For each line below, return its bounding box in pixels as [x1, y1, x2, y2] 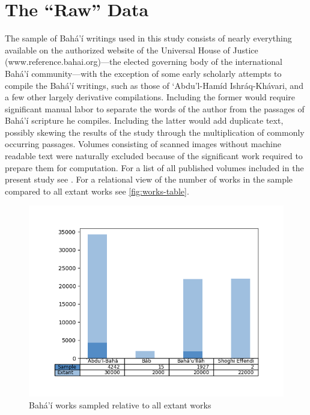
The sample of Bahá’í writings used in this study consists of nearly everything [5, 32, 292, 44]
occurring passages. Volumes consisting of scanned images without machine [5, 138, 281, 150]
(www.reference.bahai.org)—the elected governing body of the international [5, 55, 282, 68]
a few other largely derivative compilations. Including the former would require [5, 91, 295, 103]
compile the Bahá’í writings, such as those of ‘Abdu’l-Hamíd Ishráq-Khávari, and [5, 79, 303, 91]
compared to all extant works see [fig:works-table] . [5, 184, 189, 197]
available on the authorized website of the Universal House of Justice [5, 43, 258, 56]
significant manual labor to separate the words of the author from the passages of [5, 102, 305, 115]
